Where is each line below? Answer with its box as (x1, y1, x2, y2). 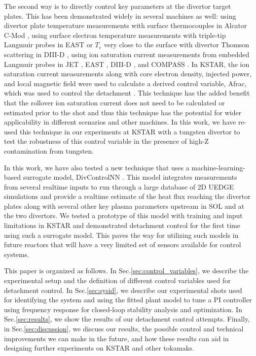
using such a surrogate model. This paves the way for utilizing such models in (4, 229, 239, 240)
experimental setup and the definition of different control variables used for (4, 275, 231, 286)
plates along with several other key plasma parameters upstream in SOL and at (4, 200, 245, 211)
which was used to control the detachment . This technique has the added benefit (4, 88, 250, 98)
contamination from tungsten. (4, 145, 94, 156)
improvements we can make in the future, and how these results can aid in (4, 333, 229, 343)
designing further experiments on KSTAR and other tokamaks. (4, 343, 194, 353)
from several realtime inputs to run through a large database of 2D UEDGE (4, 181, 234, 192)
